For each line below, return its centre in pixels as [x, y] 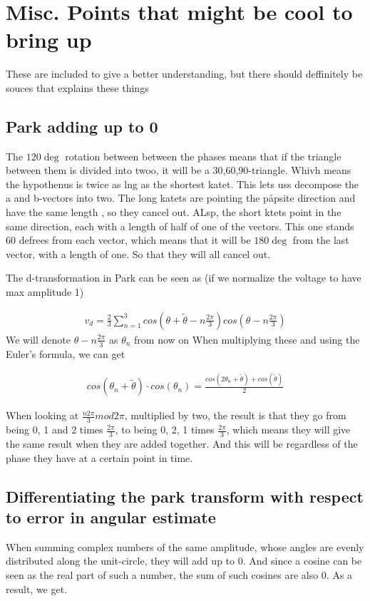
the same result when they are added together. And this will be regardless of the [182, 444]
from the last [321, 240]
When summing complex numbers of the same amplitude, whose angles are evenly [185, 546]
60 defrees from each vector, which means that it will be [128, 240]
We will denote [38, 339]
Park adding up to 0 [82, 126]
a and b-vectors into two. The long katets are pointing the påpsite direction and [181, 198]
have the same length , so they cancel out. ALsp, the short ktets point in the [174, 212]
